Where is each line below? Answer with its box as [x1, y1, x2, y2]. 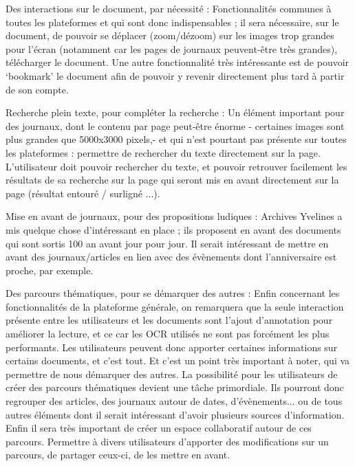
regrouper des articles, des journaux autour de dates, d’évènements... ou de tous [6, 394, 343, 408]
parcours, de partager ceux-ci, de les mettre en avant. [6, 447, 230, 462]
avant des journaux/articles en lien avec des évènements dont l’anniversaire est [6, 249, 337, 264]
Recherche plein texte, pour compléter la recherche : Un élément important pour [6, 105, 345, 120]
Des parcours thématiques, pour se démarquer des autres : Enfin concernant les [6, 286, 340, 300]
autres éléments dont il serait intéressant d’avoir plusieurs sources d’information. [6, 407, 345, 421]
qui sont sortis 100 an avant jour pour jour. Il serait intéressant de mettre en [6, 236, 329, 250]
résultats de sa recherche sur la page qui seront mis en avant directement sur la [6, 173, 339, 187]
